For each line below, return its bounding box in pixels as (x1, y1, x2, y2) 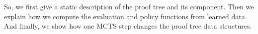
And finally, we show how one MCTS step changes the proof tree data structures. (4, 21, 252, 31)
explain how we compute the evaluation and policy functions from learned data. (4, 11, 247, 21)
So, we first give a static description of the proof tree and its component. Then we (4, 1, 254, 11)
